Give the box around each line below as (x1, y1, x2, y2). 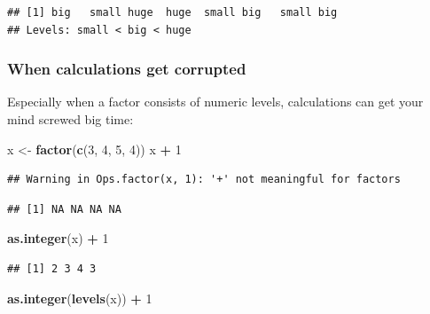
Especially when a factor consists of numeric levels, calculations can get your (7, 92, 424, 111)
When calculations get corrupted (7, 58, 246, 80)
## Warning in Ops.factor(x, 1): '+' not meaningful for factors (7, 173, 401, 186)
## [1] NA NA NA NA (7, 202, 121, 216)
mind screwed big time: (7, 110, 134, 128)
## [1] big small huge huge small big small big (7, 6, 338, 19)
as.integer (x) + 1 (7, 229, 109, 247)
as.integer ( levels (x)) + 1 (7, 288, 152, 307)
